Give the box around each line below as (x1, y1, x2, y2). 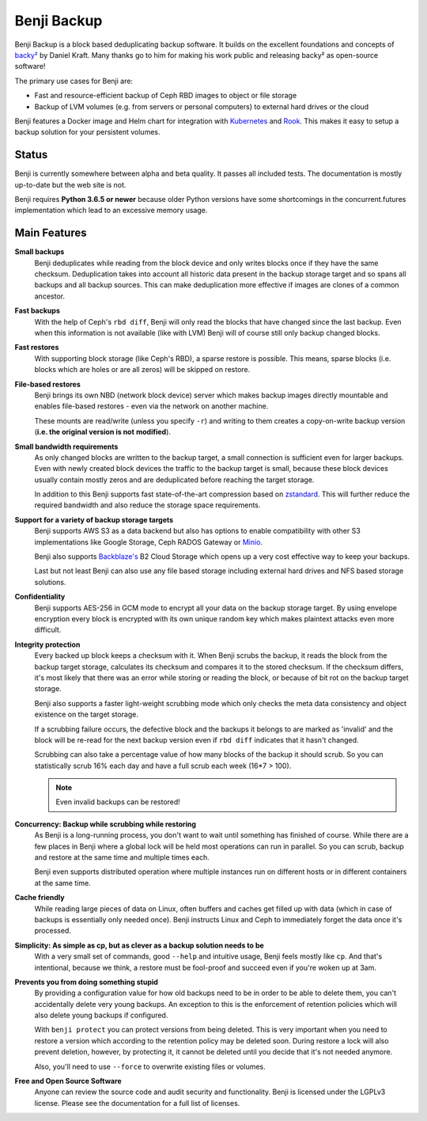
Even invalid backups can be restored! (55, 797, 181, 807)
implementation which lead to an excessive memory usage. (14, 206, 208, 215)
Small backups (14, 247, 65, 256)
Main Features (14, 226, 87, 240)
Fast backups (14, 306, 61, 316)
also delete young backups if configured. (34, 1010, 168, 1020)
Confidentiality (14, 592, 66, 602)
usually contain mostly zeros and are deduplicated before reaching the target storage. (34, 475, 315, 484)
